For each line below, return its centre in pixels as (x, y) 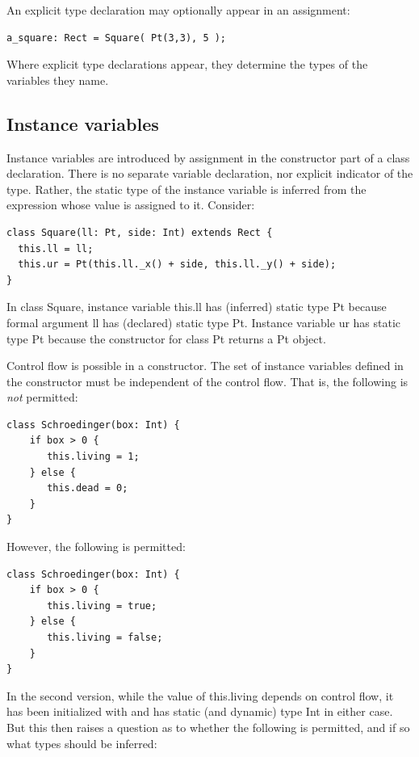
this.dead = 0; (88, 488)
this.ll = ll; (56, 248)
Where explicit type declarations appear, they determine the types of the (187, 64)
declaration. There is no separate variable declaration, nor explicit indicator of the (210, 173)
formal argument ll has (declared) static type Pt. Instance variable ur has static (204, 322)
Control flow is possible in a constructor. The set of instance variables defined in (205, 366)
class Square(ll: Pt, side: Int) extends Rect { (140, 232)
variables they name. (58, 80)
